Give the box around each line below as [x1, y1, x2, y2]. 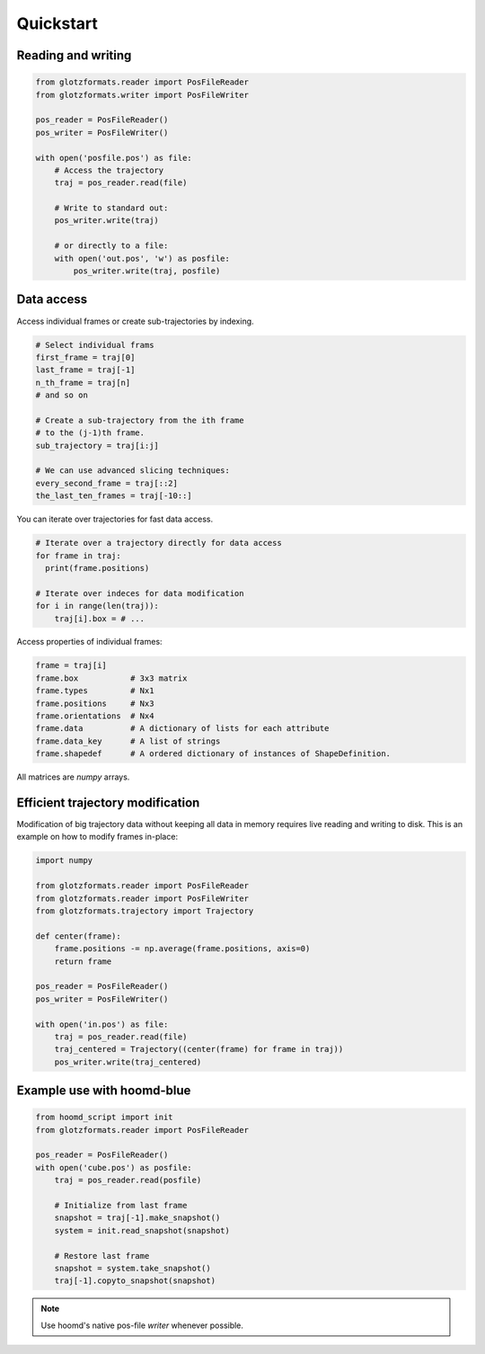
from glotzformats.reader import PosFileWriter [35, 893, 249, 904]
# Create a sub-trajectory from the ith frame [35, 414, 244, 425]
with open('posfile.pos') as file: [35, 153, 192, 163]
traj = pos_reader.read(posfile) [54, 1175, 202, 1186]
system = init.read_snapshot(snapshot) [54, 1225, 231, 1235]
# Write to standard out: [54, 203, 169, 213]
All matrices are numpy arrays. [16, 771, 130, 782]
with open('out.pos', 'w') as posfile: [54, 253, 231, 263]
